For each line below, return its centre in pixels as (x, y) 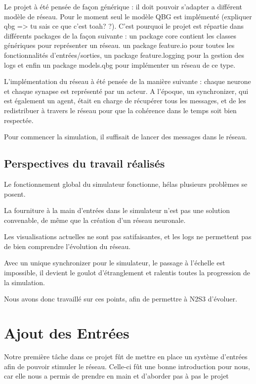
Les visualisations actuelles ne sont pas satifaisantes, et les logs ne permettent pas (128, 236)
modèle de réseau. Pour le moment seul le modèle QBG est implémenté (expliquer (128, 16)
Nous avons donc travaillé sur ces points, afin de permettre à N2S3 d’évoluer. (121, 299)
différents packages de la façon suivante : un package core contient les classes (120, 35)
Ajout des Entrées (67, 333)
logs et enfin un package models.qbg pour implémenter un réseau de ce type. (120, 64)
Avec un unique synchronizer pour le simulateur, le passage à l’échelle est (115, 263)
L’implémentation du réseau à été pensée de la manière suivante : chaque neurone (128, 81)
